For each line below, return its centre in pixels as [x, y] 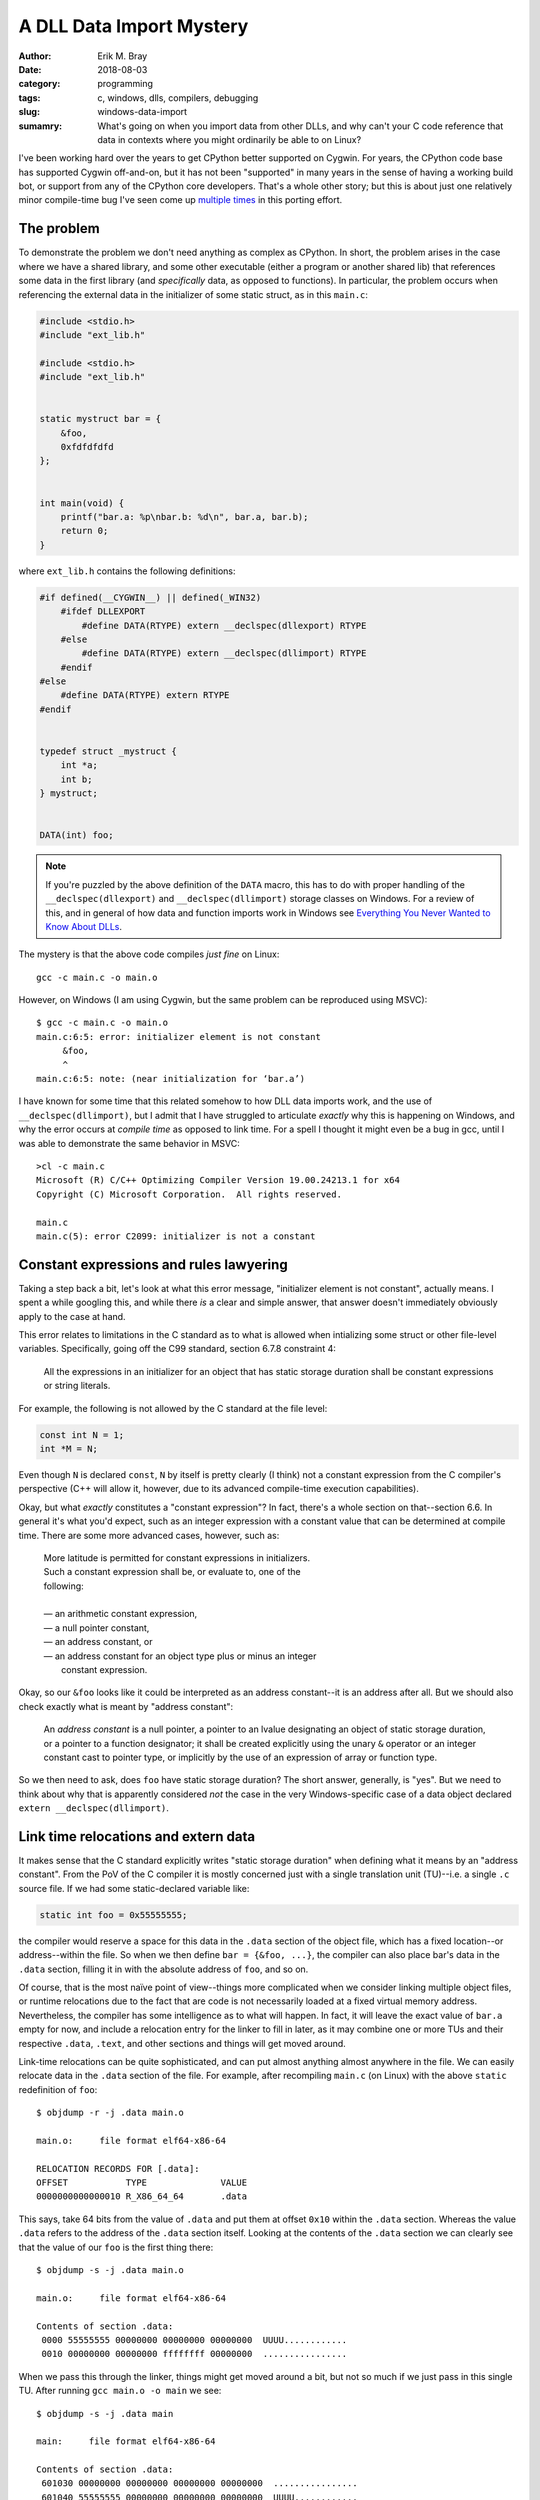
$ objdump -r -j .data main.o [110, 2113]
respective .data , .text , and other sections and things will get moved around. [182, 2043]
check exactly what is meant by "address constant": [126, 1706]
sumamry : [40, 126]
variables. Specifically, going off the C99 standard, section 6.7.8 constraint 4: [177, 1349]
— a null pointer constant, [96, 1627]
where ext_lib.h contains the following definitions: [127, 571]
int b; [76, 779]
